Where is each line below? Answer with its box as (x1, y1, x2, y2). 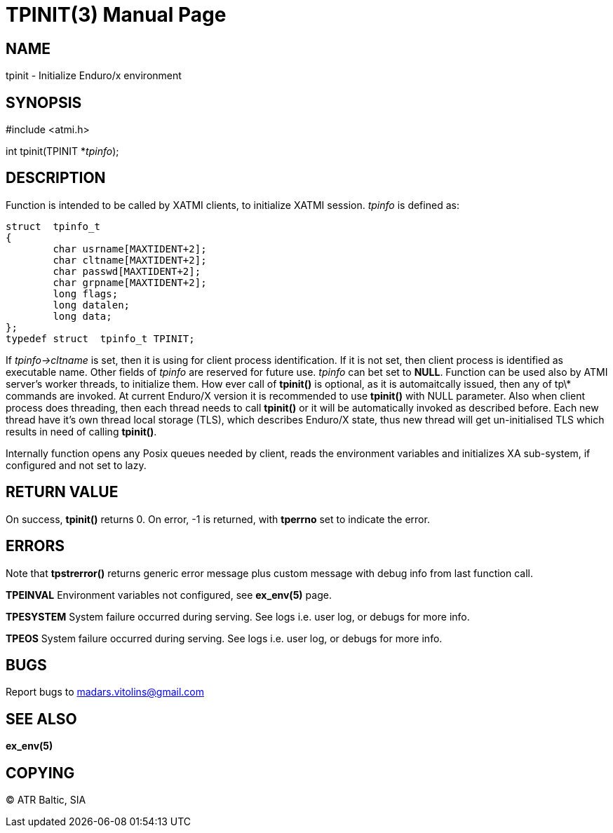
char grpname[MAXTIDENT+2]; (53, 276, 207, 288)
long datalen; (53, 299, 130, 311)
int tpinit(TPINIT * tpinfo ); (6, 145, 119, 158)
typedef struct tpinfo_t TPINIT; (6, 332, 195, 344)
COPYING (6, 764, 75, 782)
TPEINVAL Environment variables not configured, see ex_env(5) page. (6, 588, 332, 601)
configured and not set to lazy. (6, 459, 147, 471)
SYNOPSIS (6, 93, 82, 111)
